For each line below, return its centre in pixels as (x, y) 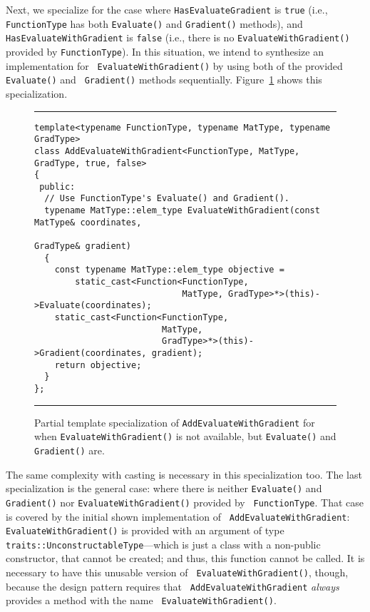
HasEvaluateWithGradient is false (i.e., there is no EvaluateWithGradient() (178, 37)
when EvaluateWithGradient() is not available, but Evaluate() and (185, 436)
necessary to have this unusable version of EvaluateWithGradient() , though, (177, 572)
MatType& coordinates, (88, 222)
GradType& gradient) (83, 246)
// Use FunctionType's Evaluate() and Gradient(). (167, 199)
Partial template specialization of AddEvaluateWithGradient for (175, 422)
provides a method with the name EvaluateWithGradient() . (141, 600)
